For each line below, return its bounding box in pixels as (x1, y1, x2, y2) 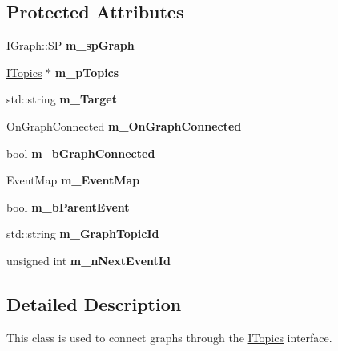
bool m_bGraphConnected (6, 144, 155, 161)
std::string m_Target (6, 91, 117, 107)
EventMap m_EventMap (6, 171, 140, 188)
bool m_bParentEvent (6, 198, 130, 215)
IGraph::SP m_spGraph (6, 37, 135, 54)
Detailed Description (6, 291, 182, 316)
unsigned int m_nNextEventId (6, 252, 171, 268)
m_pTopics (54, 63, 119, 80)
